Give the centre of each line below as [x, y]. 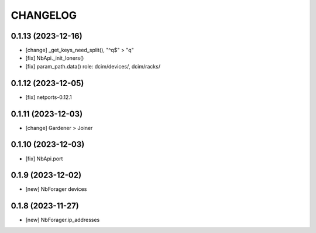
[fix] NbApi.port [44, 159]
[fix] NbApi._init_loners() [55, 58]
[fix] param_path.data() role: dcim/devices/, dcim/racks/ [93, 66]
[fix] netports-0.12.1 [49, 97]
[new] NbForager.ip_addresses [63, 220]
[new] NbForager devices [56, 189]
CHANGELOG [44, 15]
